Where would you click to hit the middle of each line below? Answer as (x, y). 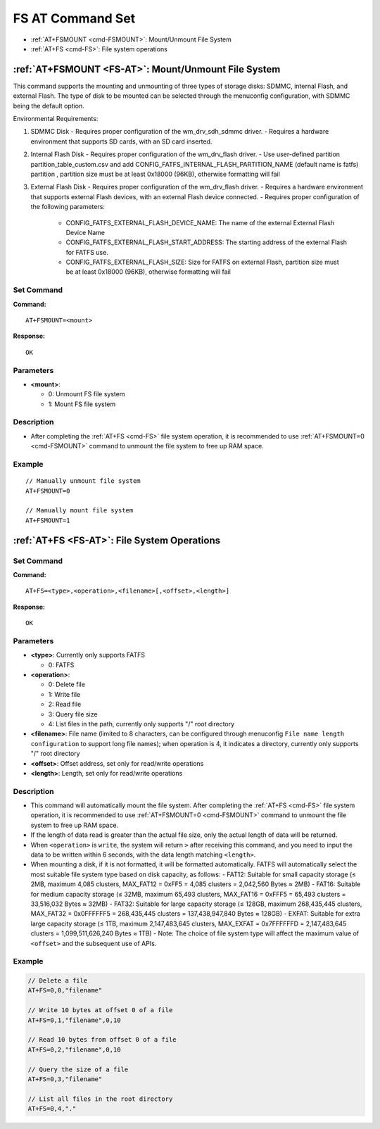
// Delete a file (58, 981)
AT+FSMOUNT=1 (48, 520)
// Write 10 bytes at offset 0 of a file (100, 1010)
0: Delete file (67, 685)
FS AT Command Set (74, 18)
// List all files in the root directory (100, 1099)
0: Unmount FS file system (87, 394)
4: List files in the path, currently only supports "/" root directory (141, 724)
